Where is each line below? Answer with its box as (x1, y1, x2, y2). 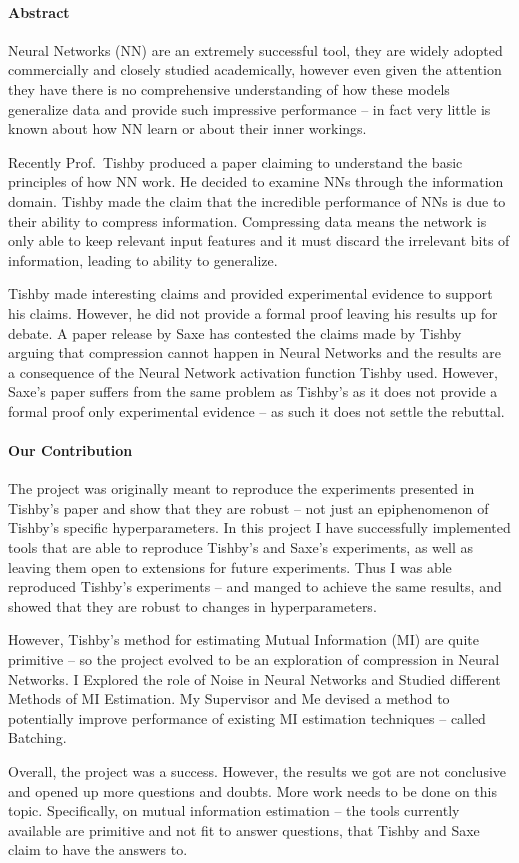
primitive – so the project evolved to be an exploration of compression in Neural (8, 649, 500, 670)
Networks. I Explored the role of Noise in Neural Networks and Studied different (8, 668, 501, 689)
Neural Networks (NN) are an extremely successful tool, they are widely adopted (8, 39, 503, 60)
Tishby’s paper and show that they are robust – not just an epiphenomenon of (8, 497, 489, 518)
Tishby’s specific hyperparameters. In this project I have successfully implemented (8, 517, 511, 538)
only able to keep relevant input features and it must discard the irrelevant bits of (8, 230, 510, 251)
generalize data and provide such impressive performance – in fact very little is (8, 98, 491, 119)
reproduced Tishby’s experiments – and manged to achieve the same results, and (8, 576, 502, 597)
